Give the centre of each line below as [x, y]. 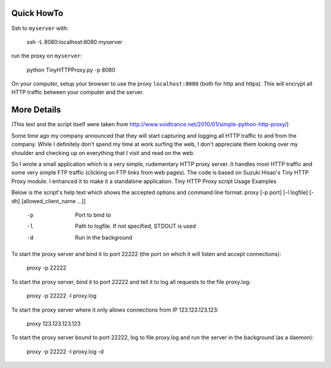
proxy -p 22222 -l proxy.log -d [65, 351]
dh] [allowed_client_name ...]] [48, 201]
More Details [36, 110]
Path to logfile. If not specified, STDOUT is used [135, 226]
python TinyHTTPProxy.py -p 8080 [71, 70]
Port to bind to [93, 215]
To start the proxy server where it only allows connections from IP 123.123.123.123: [115, 310]
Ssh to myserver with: [40, 28]
